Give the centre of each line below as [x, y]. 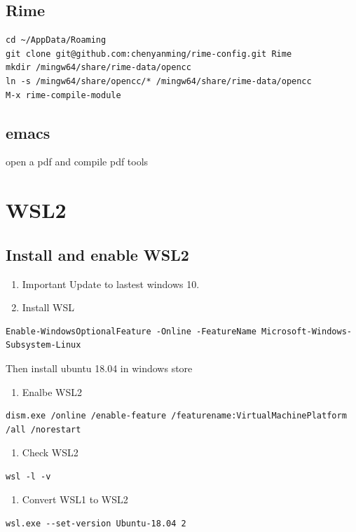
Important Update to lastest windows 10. [111, 284]
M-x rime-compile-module [63, 95]
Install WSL [48, 307]
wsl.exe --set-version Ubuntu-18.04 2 [96, 524]
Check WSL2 [50, 452]
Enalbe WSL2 [52, 391]
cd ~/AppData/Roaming [56, 40]
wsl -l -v [28, 476]
